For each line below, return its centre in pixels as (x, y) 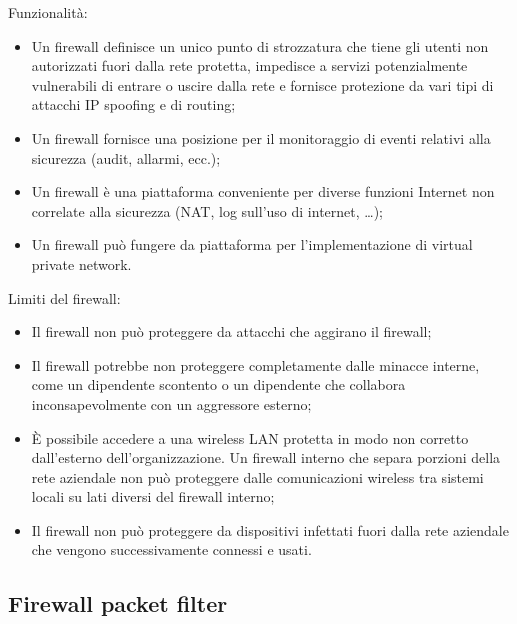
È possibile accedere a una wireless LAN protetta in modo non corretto (250, 437)
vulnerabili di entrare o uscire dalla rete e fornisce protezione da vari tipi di (262, 84)
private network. (81, 263)
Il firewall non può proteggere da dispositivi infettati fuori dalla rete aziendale (270, 529)
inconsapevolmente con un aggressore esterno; (171, 403)
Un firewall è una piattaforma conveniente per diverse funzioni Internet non (263, 191)
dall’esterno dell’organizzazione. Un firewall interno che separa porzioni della (266, 457)
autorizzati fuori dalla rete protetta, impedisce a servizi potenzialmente (249, 65)
